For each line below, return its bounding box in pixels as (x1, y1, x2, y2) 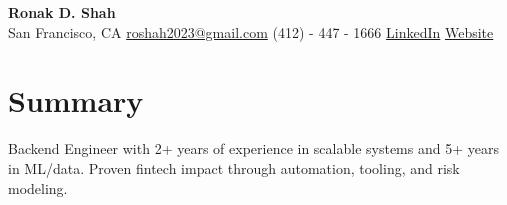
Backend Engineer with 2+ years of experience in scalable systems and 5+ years (8, 138, 499, 159)
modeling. (8, 177, 68, 198)
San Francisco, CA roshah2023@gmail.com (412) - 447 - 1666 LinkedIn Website (8, 21, 494, 42)
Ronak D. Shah (8, 2, 116, 22)
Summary (8, 80, 144, 121)
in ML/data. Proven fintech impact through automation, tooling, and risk (8, 157, 460, 178)
